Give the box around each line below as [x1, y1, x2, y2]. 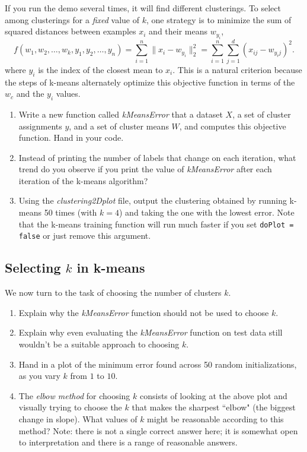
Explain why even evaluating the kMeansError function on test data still [18, 326, 283, 339]
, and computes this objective [179, 119, 286, 132]
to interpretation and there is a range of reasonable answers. [18, 436, 238, 448]
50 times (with [44, 206, 97, 219]
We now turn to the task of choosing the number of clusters [5, 286, 222, 299]
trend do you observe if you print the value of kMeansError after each [18, 163, 272, 175]
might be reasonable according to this [147, 412, 284, 425]
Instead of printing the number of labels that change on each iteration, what [18, 151, 296, 163]
